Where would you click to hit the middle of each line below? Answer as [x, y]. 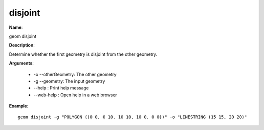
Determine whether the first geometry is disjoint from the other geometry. [83, 54]
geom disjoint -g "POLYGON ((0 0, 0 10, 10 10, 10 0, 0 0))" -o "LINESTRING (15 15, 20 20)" [132, 117]
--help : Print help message [61, 88]
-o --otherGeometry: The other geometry [75, 74]
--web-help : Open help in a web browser [75, 95]
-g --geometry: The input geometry [69, 81]
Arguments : [22, 63]
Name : [16, 27]
